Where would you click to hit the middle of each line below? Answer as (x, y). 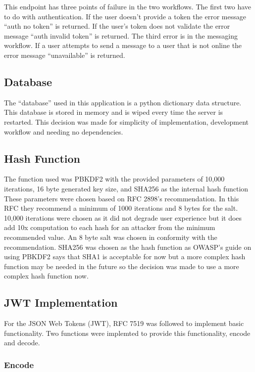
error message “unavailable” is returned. (65, 55)
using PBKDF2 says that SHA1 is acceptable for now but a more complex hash (125, 256)
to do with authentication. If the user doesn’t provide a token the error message (125, 16)
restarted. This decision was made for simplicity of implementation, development (126, 121)
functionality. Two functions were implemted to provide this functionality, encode (127, 333)
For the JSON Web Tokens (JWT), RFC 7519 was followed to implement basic (124, 323)
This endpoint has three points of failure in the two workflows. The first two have (128, 6)
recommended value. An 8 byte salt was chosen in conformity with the (111, 237)
